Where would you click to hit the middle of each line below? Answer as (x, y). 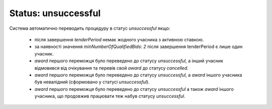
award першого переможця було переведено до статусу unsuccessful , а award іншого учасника (138, 75)
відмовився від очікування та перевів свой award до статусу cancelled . (112, 68)
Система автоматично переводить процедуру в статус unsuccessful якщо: (90, 28)
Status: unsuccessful (55, 13)
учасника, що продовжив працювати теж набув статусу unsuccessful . (110, 96)
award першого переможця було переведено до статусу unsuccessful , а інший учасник (129, 61)
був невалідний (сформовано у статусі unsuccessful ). (92, 82)
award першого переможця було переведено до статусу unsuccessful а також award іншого (134, 89)
